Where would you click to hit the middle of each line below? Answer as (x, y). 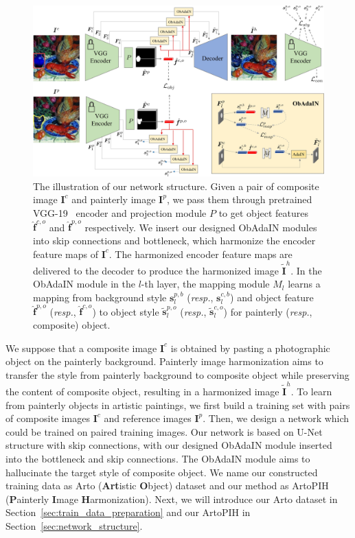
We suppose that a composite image (81, 348)
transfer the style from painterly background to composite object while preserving (177, 374)
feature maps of (66, 254)
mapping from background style (100, 297)
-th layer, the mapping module (205, 284)
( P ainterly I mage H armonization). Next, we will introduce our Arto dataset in (172, 499)
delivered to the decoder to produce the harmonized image (156, 270)
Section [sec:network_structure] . (74, 525)
